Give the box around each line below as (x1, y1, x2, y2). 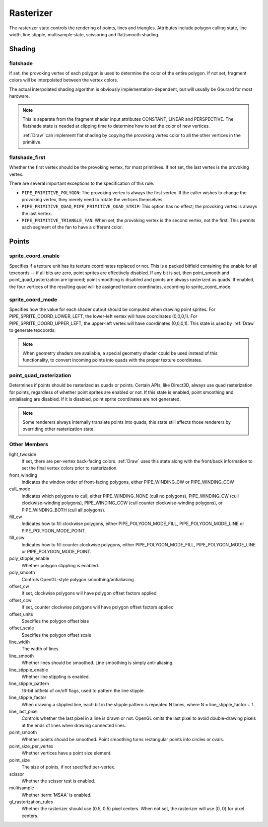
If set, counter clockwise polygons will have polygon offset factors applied (21, 604, 174, 610)
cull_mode (9, 486, 31, 492)
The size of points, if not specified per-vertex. (21, 764, 116, 770)
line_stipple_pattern (9, 680, 50, 686)
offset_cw (9, 583, 29, 589)
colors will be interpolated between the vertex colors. (9, 77, 119, 83)
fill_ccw (9, 534, 25, 541)
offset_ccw (9, 597, 32, 603)
